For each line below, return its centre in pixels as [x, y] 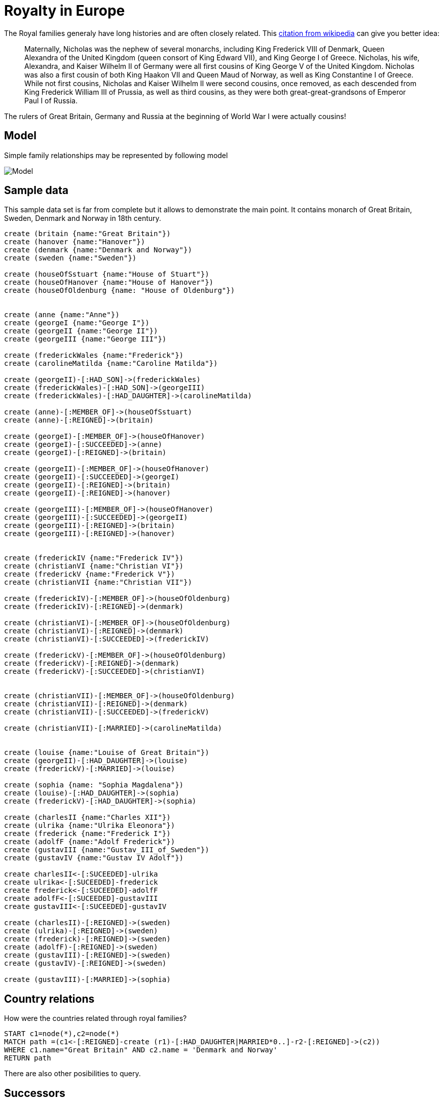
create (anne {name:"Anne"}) [62, 315]
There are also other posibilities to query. [72, 1074]
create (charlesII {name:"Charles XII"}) [87, 818]
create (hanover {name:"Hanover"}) [75, 242]
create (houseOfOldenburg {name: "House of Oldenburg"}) [120, 291]
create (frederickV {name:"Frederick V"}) [90, 574]
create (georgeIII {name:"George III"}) [85, 339]
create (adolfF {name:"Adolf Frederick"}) [90, 842]
